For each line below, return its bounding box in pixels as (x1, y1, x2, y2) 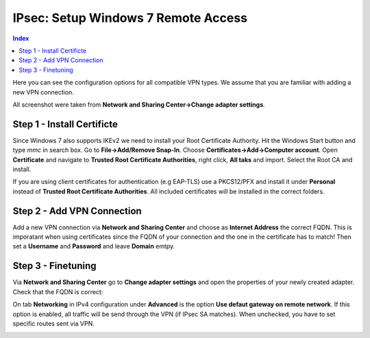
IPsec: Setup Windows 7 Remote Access (12, 10, 248, 25)
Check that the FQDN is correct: (12, 287, 103, 296)
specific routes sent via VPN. (12, 319, 95, 328)
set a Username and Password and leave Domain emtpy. (12, 242, 175, 250)
